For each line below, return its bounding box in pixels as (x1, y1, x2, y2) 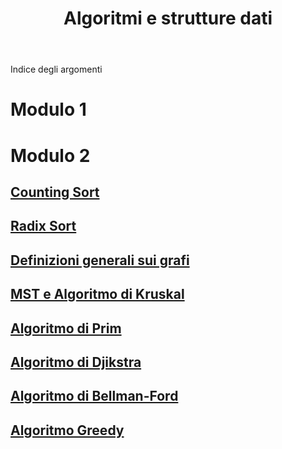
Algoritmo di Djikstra (10, 353, 142, 371)
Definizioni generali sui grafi (10, 252, 190, 269)
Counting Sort (10, 183, 100, 201)
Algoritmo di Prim (10, 320, 122, 337)
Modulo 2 (10, 144, 91, 167)
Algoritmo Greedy (10, 422, 125, 439)
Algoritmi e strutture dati (63, 7, 273, 30)
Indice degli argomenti (10, 63, 103, 76)
